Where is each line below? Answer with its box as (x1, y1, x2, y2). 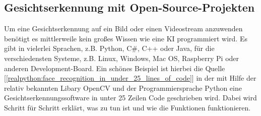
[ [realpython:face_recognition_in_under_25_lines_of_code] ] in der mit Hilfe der (4, 73, 256, 83)
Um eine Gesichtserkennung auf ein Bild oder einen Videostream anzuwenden (4, 23, 243, 34)
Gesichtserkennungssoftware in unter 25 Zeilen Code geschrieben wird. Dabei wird (4, 92, 257, 103)
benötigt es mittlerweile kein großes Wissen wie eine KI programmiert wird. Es (4, 33, 247, 43)
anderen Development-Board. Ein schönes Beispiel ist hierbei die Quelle (4, 63, 225, 73)
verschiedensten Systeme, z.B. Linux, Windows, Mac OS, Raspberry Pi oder (4, 52, 239, 63)
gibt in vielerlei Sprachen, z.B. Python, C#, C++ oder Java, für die (4, 43, 215, 53)
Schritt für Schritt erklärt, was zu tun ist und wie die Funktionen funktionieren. (4, 102, 251, 112)
